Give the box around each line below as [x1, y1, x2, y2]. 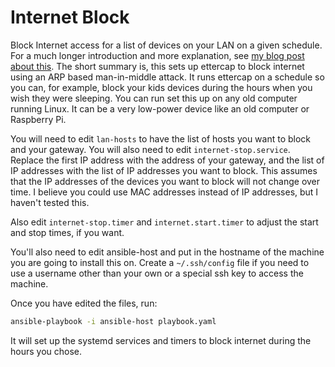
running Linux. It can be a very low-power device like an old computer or [10, 102, 310, 115]
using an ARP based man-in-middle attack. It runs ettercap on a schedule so [10, 71, 325, 83]
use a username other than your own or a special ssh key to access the [10, 267, 304, 279]
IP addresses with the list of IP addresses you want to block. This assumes [10, 164, 318, 176]
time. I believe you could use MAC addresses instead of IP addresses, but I [10, 186, 319, 198]
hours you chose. [10, 345, 83, 357]
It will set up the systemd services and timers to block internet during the [10, 334, 312, 346]
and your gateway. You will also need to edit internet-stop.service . [10, 143, 291, 155]
